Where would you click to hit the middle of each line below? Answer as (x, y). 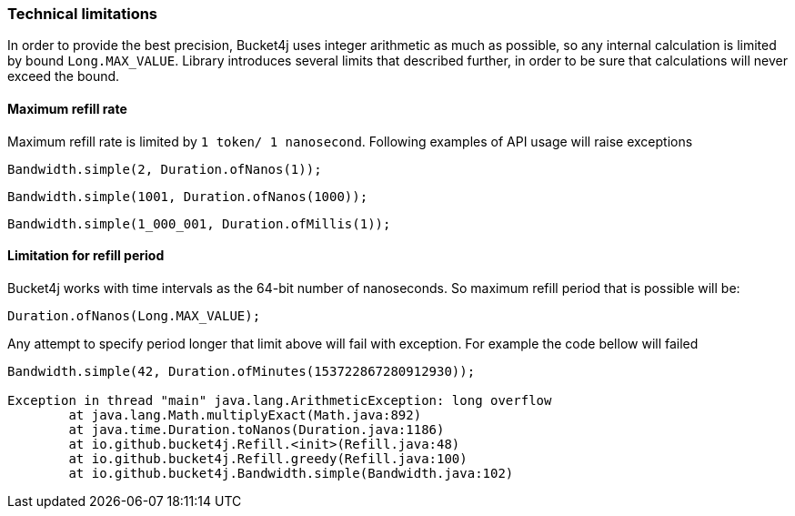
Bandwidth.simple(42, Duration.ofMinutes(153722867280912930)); (242, 371)
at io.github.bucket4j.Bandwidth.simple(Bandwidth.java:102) (291, 473)
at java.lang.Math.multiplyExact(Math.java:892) (245, 415)
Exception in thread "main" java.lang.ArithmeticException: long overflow (280, 400)
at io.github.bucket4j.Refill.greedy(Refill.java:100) (268, 458)
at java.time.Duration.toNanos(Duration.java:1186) (257, 429)
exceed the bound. (64, 76)
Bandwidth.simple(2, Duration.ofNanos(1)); (165, 169)
